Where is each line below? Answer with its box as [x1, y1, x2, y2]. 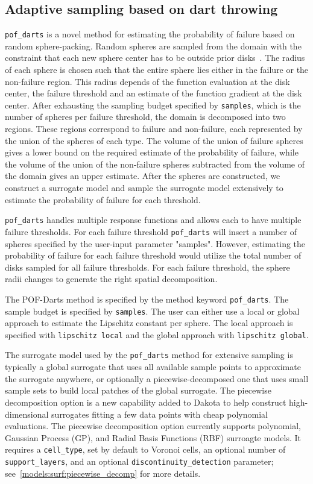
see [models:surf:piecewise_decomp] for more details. [5, 467, 201, 479]
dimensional [5, 407, 49, 420]
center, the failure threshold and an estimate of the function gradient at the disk [5, 87, 302, 99]
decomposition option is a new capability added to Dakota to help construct [5, 395, 286, 408]
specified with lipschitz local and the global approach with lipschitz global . [5, 328, 309, 341]
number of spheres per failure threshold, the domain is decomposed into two [5, 110, 286, 123]
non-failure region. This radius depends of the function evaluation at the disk [5, 75, 290, 87]
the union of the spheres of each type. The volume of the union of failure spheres [5, 134, 303, 146]
